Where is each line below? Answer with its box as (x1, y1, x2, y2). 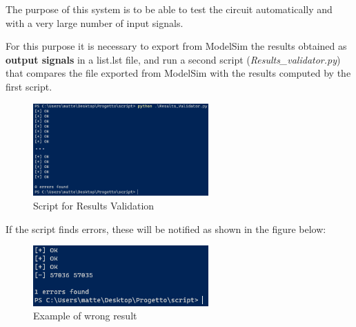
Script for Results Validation (33, 198, 155, 212)
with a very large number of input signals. (6, 15, 184, 30)
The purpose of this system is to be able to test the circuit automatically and (6, 2, 333, 16)
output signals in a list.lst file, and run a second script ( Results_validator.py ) (6, 52, 341, 66)
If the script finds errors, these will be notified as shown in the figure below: (6, 221, 326, 236)
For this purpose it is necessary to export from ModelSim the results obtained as (6, 39, 347, 53)
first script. (6, 79, 52, 93)
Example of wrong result (33, 308, 137, 323)
